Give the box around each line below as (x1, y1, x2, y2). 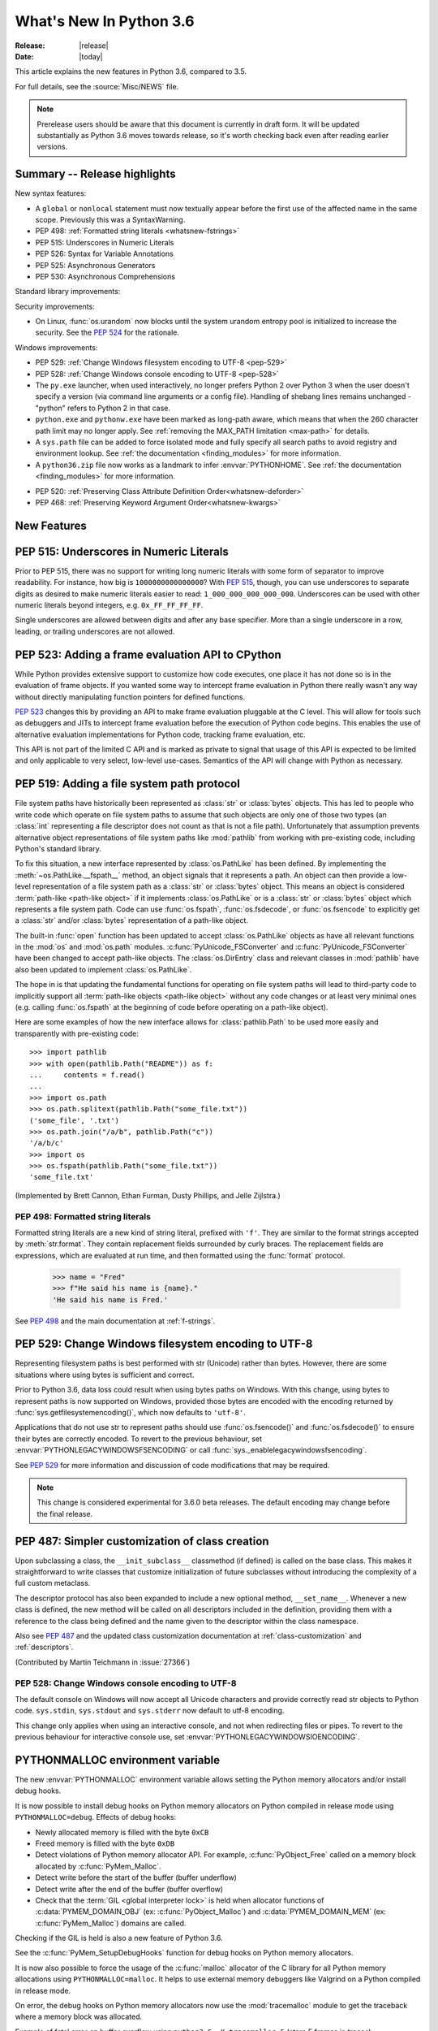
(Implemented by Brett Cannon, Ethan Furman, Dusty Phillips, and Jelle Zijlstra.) (15, 1190, 281, 1200)
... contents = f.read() (29, 1070, 145, 1080)
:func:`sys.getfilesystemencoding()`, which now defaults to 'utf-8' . (15, 1408, 247, 1418)
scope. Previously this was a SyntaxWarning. (35, 214, 186, 224)
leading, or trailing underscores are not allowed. (15, 626, 175, 636)
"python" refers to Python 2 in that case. (35, 403, 170, 413)
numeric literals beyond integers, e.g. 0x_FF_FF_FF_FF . (15, 600, 204, 610)
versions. (36, 142, 68, 152)
